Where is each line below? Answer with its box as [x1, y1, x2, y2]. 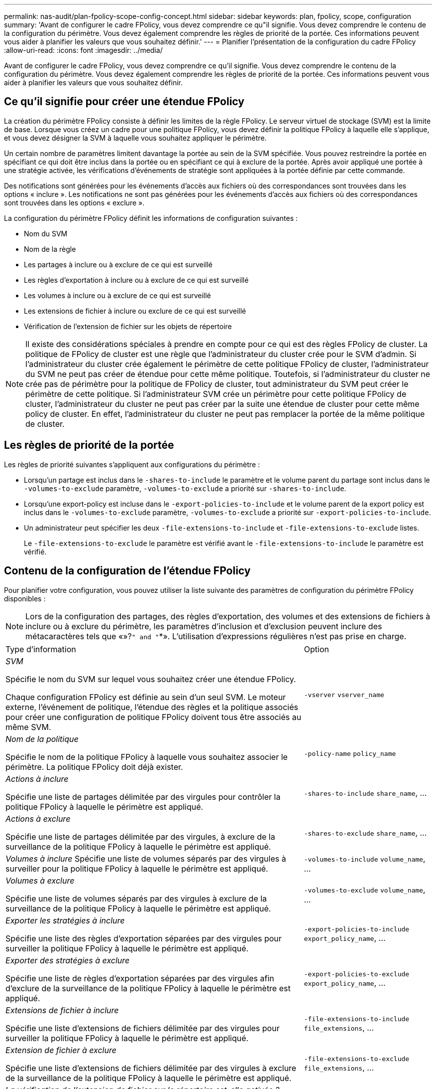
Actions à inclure [5, 773, 69, 784]
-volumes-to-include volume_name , [304, 853, 426, 864]
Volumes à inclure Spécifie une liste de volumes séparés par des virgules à [5, 853, 286, 864]
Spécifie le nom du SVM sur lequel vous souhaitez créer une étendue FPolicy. [5, 674, 296, 684]
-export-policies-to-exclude [304, 970, 410, 978]
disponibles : [4, 594, 46, 603]
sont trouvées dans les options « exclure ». [4, 198, 145, 207]
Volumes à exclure [5, 875, 75, 886]
